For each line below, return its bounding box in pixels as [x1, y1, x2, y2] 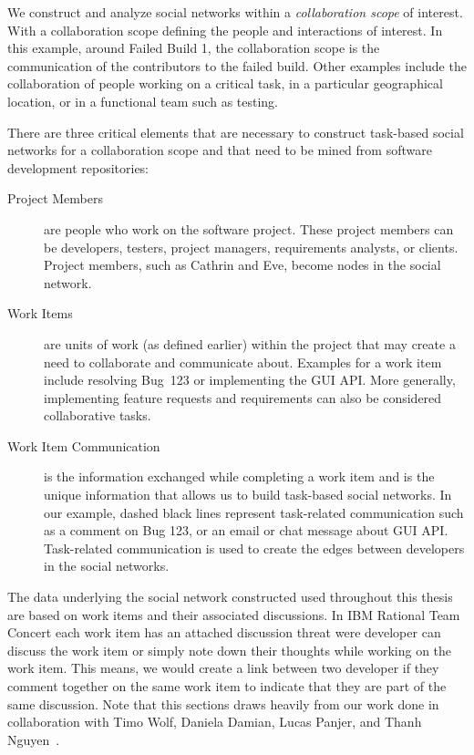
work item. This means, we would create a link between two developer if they [7, 658, 439, 677]
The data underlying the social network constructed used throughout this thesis [7, 587, 453, 606]
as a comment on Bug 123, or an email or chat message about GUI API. [44, 521, 448, 540]
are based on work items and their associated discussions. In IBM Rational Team [7, 605, 460, 624]
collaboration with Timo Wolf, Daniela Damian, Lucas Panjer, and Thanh [7, 712, 422, 731]
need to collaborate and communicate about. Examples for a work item [44, 352, 442, 371]
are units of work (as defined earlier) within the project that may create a [44, 334, 456, 353]
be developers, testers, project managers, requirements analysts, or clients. [44, 237, 459, 256]
